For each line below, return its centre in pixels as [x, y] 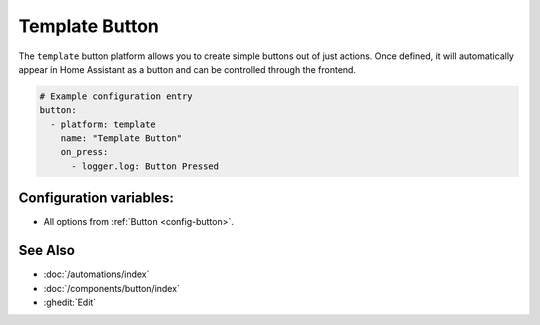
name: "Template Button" [121, 138]
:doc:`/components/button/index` [111, 288]
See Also [46, 250]
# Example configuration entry [116, 96]
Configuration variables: [96, 198]
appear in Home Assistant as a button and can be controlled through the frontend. [187, 69]
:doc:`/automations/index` [96, 274]
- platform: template [103, 124]
